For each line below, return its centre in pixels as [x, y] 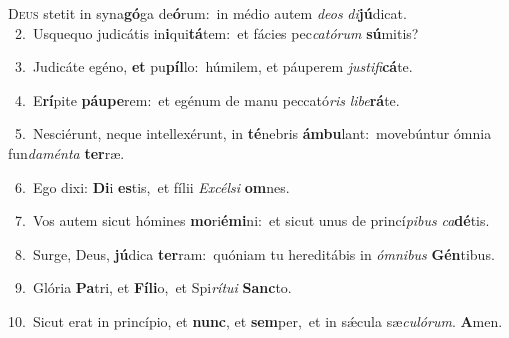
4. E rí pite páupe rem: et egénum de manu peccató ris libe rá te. [207, 99]
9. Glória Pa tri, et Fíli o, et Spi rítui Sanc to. [153, 287]
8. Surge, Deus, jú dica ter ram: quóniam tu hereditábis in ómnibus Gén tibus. [254, 253]
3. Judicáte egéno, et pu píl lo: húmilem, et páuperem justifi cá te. [213, 66]
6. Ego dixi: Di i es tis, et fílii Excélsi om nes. [152, 186]
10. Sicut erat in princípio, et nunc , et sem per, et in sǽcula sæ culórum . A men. [255, 320]
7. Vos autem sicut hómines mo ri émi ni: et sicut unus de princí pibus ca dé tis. [252, 220]
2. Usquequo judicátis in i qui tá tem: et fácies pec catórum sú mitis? [216, 32]
